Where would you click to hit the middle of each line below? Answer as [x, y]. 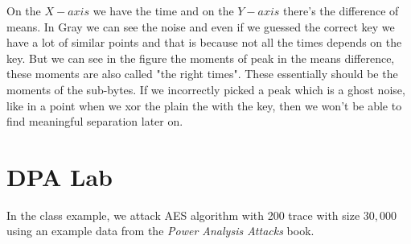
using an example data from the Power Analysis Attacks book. [160, 231]
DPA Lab [60, 176]
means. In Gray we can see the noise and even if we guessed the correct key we [201, 26]
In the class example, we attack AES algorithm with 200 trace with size [183, 215]
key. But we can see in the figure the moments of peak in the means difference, [201, 58]
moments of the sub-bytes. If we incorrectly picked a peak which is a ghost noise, [206, 89]
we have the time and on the [163, 10]
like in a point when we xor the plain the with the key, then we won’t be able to [204, 105]
